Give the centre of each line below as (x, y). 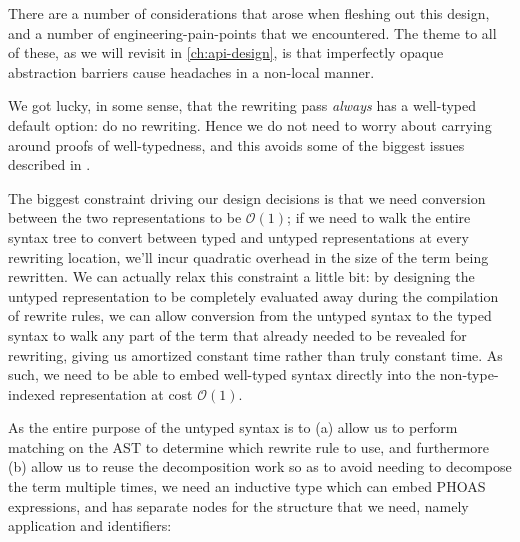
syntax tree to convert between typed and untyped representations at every (238, 236)
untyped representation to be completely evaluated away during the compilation (253, 295)
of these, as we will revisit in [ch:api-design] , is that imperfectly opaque (226, 52)
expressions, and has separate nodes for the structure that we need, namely (238, 505)
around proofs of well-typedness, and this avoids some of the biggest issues (236, 144)
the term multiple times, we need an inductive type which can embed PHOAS (247, 486)
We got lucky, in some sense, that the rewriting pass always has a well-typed (242, 105)
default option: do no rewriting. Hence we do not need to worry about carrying (250, 124)
